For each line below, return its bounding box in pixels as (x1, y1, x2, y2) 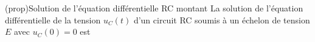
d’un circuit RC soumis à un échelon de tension (133, 13, 310, 26)
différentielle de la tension (5, 13, 101, 26)
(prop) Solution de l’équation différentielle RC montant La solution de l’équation (5, 2, 303, 14)
